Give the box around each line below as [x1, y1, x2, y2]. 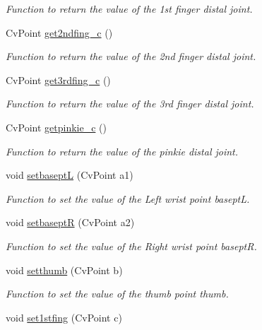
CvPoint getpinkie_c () [6, 119, 107, 134]
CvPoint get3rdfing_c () [6, 72, 111, 87]
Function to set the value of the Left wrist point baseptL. [6, 191, 250, 206]
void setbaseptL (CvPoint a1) [6, 167, 133, 182]
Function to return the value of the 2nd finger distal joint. [6, 49, 256, 64]
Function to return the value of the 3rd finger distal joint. [6, 96, 254, 111]
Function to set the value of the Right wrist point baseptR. [6, 238, 257, 253]
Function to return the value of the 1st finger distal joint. [6, 1, 253, 16]
